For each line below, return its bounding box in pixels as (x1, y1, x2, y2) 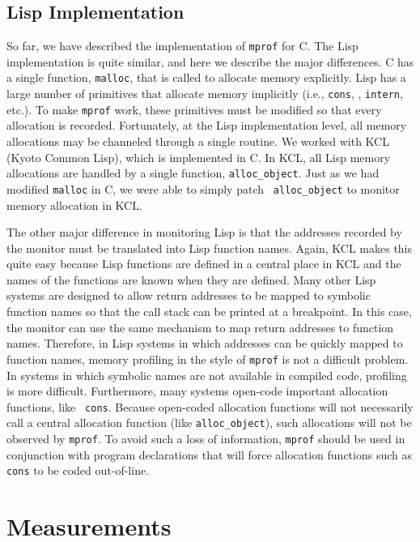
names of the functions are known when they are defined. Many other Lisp (6, 271, 376, 288)
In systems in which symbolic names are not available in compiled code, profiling (6, 366, 407, 383)
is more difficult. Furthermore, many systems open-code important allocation (6, 382, 388, 399)
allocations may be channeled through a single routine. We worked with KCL (6, 133, 389, 150)
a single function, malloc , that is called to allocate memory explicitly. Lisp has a (6, 69, 406, 86)
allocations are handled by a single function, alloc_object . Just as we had (6, 164, 380, 181)
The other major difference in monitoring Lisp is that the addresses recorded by (6, 224, 402, 241)
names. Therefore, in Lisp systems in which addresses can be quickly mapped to (6, 335, 403, 352)
